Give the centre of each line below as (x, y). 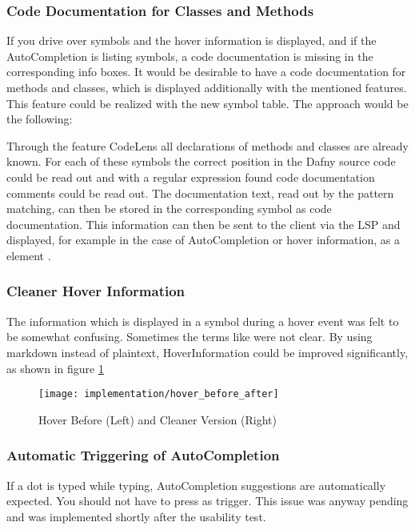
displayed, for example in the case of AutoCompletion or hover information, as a (203, 240)
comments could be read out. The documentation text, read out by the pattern (200, 193)
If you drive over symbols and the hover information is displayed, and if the (192, 40)
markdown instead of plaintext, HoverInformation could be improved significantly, (207, 352)
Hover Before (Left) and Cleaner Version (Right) (158, 419)
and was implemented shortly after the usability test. (136, 516)
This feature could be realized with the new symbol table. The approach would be (207, 103)
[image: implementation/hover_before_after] (159, 394)
